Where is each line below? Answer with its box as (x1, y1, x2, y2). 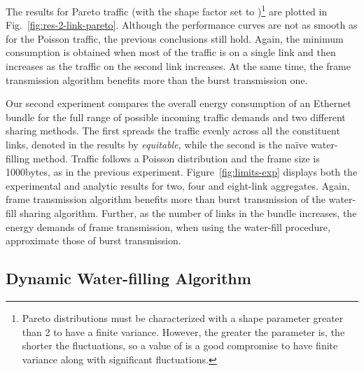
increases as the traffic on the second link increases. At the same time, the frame (6, 59, 351, 73)
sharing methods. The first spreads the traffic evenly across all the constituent (6, 123, 340, 138)
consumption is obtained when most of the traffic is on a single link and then (6, 45, 336, 59)
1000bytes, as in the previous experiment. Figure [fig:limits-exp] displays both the (6, 164, 358, 179)
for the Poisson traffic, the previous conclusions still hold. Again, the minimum (6, 31, 344, 45)
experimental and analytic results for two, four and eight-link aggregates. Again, (6, 178, 350, 192)
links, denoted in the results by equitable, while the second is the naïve (6, 137, 308, 151)
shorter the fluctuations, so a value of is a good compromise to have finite (22, 338, 338, 353)
